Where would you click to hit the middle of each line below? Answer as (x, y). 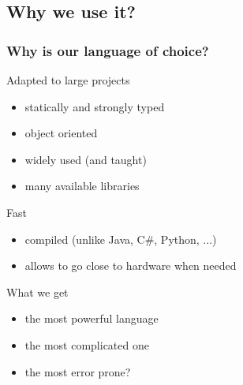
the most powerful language (92, 318)
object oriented (61, 133)
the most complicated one (87, 344)
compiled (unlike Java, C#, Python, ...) (121, 239)
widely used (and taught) (86, 159)
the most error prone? (78, 371)
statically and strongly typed (95, 106)
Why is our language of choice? (108, 50)
